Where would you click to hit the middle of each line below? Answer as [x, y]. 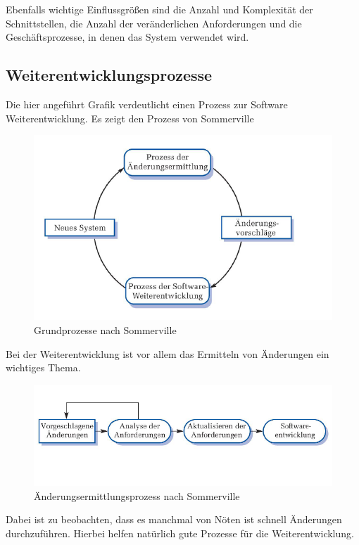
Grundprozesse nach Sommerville [105, 330]
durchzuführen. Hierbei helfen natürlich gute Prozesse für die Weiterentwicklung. [180, 533]
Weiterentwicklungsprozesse [109, 75]
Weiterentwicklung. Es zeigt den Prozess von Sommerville [130, 118]
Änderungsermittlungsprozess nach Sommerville [137, 495]
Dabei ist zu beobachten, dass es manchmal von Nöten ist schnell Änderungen [174, 519]
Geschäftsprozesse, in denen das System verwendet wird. [127, 37]
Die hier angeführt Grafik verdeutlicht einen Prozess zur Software [147, 104]
